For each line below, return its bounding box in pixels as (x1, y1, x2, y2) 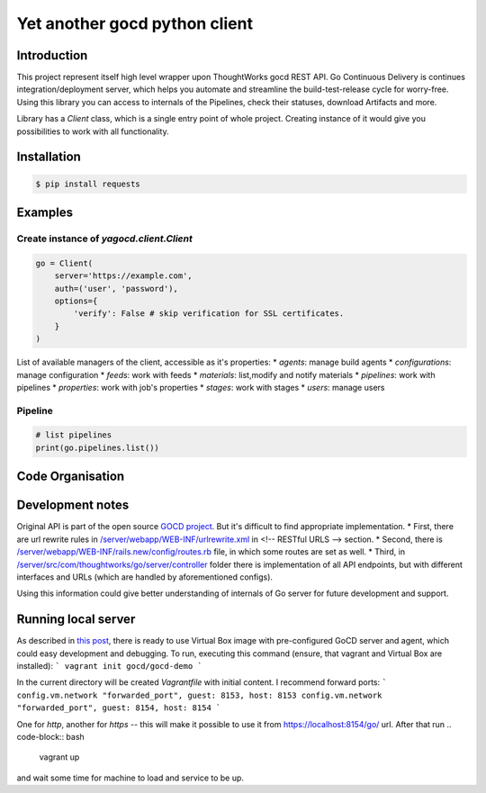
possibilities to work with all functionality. (16, 126, 170, 137)
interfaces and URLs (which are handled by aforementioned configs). (16, 572, 274, 582)
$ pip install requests (35, 178, 141, 189)
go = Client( (35, 257, 94, 268)
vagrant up (39, 752, 80, 762)
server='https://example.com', (54, 271, 193, 281)
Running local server (16, 612, 136, 627)
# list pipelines (35, 430, 112, 440)
